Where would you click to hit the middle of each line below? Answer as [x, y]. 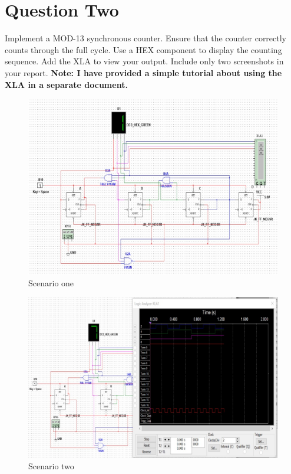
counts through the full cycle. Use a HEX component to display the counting [143, 49]
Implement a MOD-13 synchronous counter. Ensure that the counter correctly [146, 38]
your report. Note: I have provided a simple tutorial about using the [143, 72]
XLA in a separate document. [66, 84]
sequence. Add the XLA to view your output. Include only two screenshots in [144, 61]
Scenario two [51, 466]
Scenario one [51, 282]
